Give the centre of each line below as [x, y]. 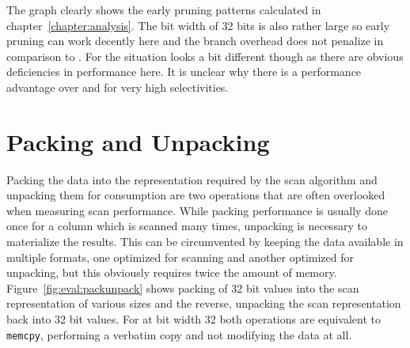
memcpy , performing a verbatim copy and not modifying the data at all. [179, 334]
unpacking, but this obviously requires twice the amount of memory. [172, 272]
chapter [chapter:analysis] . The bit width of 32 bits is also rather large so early [198, 25]
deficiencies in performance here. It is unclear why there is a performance [184, 72]
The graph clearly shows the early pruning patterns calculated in [164, 9]
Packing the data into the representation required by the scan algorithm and [192, 179]
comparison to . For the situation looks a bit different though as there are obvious [205, 56]
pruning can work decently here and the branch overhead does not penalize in [195, 41]
